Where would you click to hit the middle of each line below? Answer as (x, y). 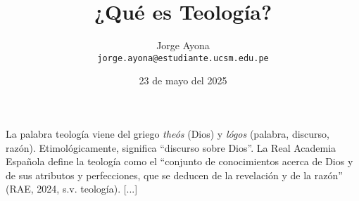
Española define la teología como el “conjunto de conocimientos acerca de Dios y (179, 161)
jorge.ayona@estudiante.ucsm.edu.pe (183, 58)
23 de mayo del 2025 (183, 80)
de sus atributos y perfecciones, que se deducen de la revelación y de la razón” (174, 175)
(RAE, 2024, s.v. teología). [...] (72, 189)
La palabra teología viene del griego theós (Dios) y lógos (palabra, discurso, (168, 133)
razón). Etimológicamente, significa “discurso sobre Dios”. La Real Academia (171, 147)
